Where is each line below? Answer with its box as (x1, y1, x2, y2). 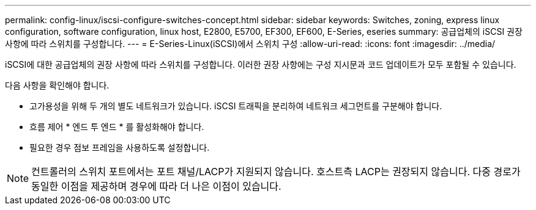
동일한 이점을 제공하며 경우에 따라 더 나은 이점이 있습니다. (31, 180, 281, 192)
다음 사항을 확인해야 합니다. (5, 80, 110, 90)
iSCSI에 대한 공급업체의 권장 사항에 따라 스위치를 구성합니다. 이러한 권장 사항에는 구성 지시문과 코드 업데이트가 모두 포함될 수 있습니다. (5, 59, 516, 70)
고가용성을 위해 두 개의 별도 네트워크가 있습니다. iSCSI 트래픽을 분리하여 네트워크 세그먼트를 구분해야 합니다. (29, 101, 442, 111)
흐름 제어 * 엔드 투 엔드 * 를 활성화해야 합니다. (29, 121, 204, 132)
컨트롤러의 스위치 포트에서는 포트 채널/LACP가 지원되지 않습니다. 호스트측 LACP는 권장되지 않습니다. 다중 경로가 (31, 165, 521, 178)
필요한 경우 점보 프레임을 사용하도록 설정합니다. (29, 142, 210, 153)
